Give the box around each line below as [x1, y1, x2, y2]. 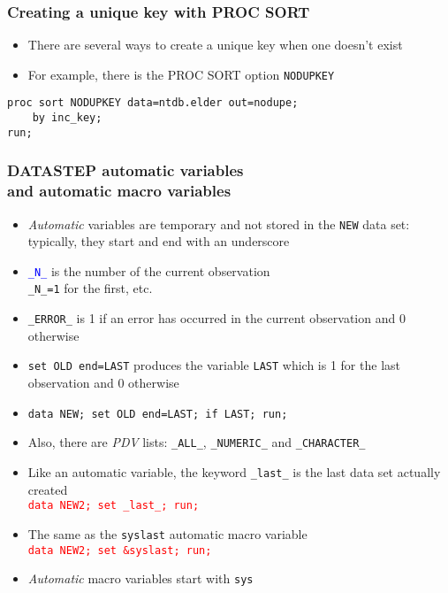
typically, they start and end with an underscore [27, 232, 290, 250]
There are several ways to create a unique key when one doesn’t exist [27, 35, 403, 54]
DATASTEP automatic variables [7, 159, 244, 181]
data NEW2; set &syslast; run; [27, 543, 212, 557]
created [27, 480, 68, 498]
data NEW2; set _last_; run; [27, 499, 200, 512]
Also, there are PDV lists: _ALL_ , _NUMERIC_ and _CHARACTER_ [27, 433, 366, 451]
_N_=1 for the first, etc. [27, 279, 153, 297]
